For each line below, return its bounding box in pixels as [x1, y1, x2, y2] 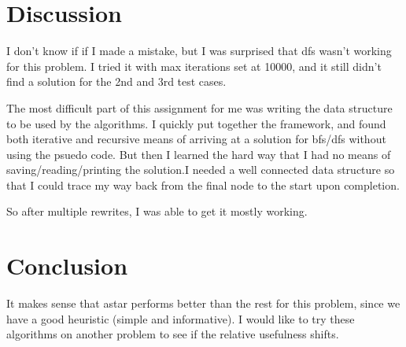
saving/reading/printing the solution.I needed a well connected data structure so [6, 161, 395, 178]
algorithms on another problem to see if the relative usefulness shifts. [6, 326, 339, 342]
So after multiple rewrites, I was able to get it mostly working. [6, 203, 308, 220]
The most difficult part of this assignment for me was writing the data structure [6, 99, 393, 116]
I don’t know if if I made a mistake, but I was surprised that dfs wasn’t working [6, 42, 392, 59]
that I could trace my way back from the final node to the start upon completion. [6, 176, 400, 193]
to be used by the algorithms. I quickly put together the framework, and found [6, 115, 386, 131]
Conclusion [6, 249, 128, 282]
